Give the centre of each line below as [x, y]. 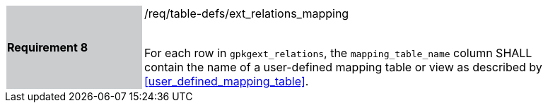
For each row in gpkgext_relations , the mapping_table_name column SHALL [338, 53]
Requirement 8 [48, 47]
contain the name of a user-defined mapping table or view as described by [343, 67]
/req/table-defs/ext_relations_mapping [247, 13]
